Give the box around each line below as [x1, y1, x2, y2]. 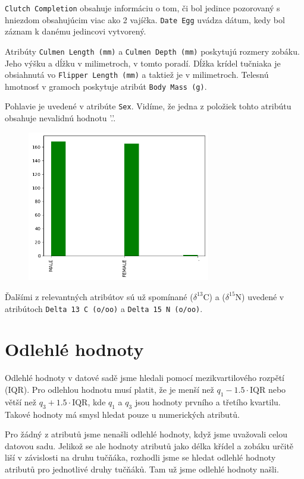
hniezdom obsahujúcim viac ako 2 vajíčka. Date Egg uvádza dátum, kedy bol [5, 13, 285, 26]
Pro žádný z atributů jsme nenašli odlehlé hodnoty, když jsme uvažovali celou [5, 428, 287, 440]
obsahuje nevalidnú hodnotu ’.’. [5, 112, 116, 124]
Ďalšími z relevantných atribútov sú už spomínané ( [5, 290, 193, 302]
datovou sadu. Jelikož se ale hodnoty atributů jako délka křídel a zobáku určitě [5, 439, 294, 452]
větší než [5, 395, 36, 408]
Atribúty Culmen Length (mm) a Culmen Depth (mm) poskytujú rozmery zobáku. [5, 45, 300, 57]
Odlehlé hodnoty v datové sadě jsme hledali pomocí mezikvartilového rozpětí [5, 371, 285, 384]
